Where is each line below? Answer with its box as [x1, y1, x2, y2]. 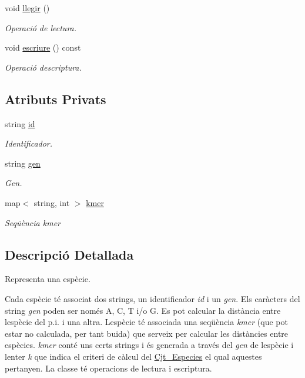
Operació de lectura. [5, 21, 77, 34]
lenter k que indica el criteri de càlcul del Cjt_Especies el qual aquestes [5, 350, 262, 362]
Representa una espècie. [5, 273, 91, 285]
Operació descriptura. [5, 61, 82, 73]
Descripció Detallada [5, 245, 134, 263]
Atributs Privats [5, 89, 106, 108]
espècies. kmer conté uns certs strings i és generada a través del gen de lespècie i [5, 339, 294, 351]
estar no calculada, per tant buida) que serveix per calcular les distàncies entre [5, 327, 289, 339]
